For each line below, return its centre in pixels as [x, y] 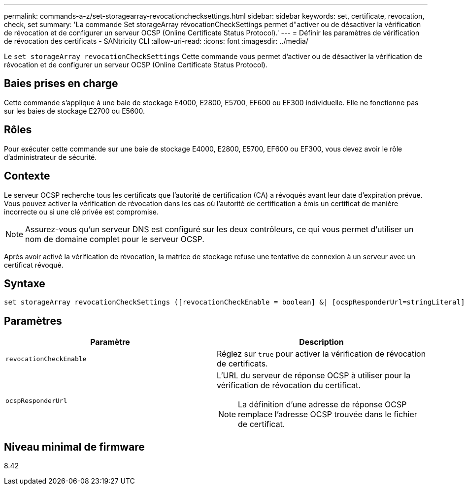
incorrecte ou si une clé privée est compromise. [81, 212]
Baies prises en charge [61, 84]
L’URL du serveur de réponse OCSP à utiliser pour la [314, 376]
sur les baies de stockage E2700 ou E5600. [74, 111]
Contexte [27, 176]
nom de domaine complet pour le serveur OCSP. [115, 239]
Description [321, 342]
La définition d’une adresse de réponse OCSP [322, 405]
